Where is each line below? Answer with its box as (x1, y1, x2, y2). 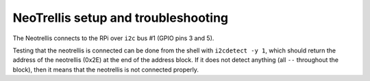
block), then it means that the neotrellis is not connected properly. (12, 65, 199, 74)
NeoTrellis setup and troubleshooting (12, 10, 229, 25)
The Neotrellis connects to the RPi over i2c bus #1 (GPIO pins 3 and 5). (12, 34, 214, 42)
